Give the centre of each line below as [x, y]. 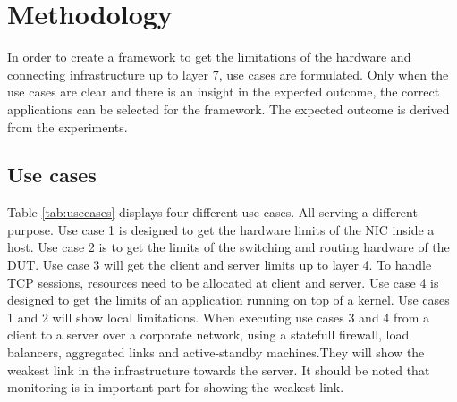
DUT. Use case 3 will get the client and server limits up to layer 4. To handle [220, 265]
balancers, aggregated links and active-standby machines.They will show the [216, 352]
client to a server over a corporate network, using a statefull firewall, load [208, 335]
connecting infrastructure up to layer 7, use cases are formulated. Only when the [228, 74]
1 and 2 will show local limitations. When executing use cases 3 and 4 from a [219, 317]
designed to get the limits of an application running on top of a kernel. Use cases [228, 300]
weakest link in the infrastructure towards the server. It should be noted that [219, 369]
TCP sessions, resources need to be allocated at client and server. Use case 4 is [223, 282]
